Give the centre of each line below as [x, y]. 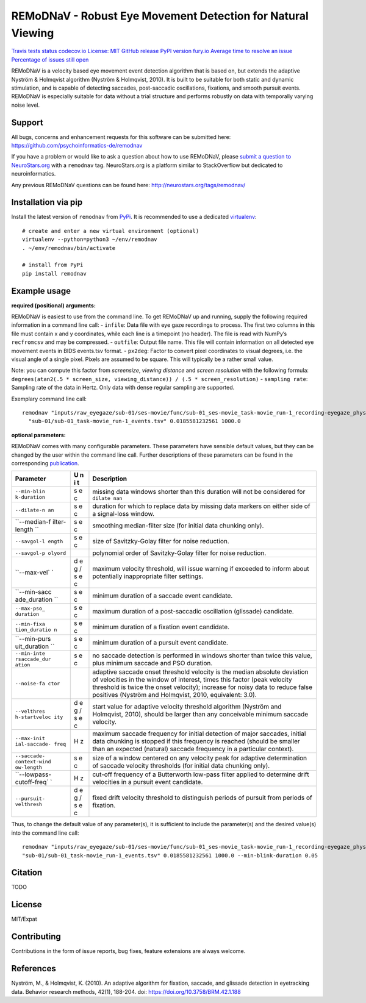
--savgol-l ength [39, 541]
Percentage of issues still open [50, 59]
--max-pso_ [30, 609]
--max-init [30, 739]
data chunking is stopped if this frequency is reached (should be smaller [196, 741]
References [34, 969]
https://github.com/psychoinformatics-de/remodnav [77, 145]
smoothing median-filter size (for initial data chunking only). [178, 526]
